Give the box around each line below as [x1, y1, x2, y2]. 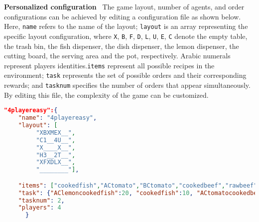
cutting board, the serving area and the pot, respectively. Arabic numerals [4, 50, 231, 61]
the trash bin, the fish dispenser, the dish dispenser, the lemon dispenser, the [4, 40, 239, 51]
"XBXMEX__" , [36, 129, 76, 136]
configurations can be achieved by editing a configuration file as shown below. [4, 11, 241, 21]
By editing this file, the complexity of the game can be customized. [4, 89, 209, 100]
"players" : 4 [18, 204, 61, 212]
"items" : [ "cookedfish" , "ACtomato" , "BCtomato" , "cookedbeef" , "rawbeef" [18, 182, 258, 189]
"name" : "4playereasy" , [18, 114, 97, 122]
